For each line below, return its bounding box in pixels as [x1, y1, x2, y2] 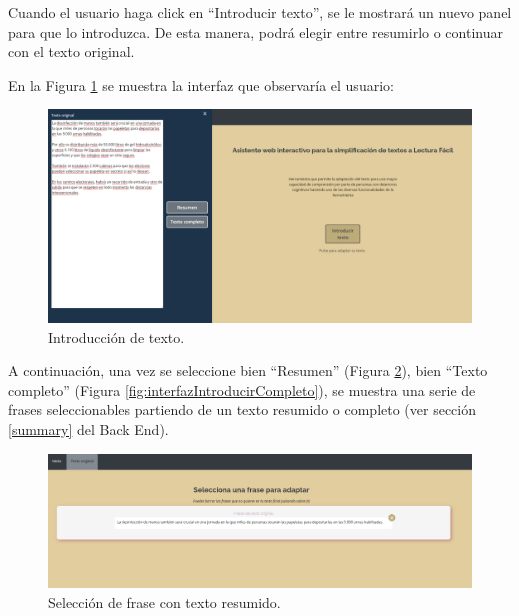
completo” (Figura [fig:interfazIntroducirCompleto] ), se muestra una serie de [8, 379, 476, 400]
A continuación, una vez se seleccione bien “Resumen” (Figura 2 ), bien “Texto [8, 360, 488, 381]
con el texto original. [8, 41, 135, 62]
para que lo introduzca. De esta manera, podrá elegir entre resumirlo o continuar [8, 21, 503, 42]
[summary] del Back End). [8, 419, 169, 439]
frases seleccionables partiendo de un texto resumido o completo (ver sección [8, 399, 477, 420]
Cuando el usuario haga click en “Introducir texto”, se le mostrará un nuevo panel [8, 2, 512, 22]
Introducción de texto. [48, 326, 185, 347]
